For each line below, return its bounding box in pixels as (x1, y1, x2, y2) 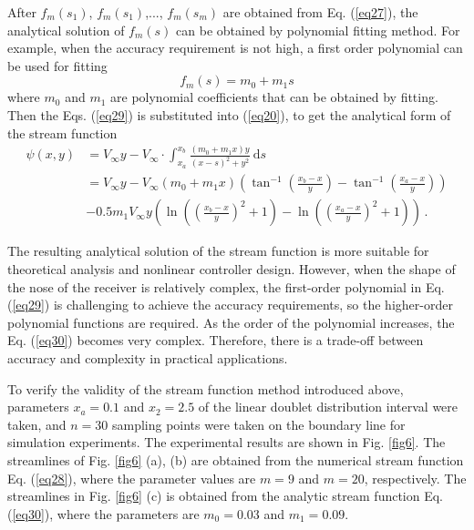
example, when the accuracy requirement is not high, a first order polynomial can (7, 38, 463, 57)
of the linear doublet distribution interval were (198, 397, 459, 416)
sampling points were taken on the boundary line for (111, 414, 406, 433)
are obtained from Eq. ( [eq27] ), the (222, 3, 418, 21)
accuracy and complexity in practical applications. (7, 349, 288, 367)
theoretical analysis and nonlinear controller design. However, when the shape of (7, 260, 456, 279)
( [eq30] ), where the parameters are (7, 504, 200, 523)
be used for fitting (7, 56, 108, 75)
